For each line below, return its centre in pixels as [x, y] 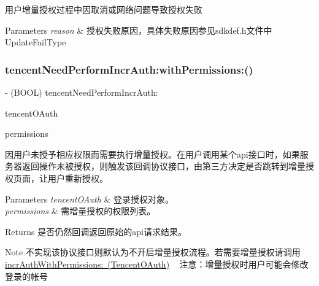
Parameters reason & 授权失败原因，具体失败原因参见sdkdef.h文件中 [139, 30]
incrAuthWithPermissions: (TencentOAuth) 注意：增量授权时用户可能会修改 [157, 264]
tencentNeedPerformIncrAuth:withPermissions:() [129, 69]
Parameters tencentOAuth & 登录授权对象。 [90, 199]
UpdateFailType [36, 42]
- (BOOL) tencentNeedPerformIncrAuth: [82, 92]
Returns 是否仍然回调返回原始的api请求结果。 [96, 231]
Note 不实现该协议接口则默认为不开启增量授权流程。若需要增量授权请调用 [153, 252]
